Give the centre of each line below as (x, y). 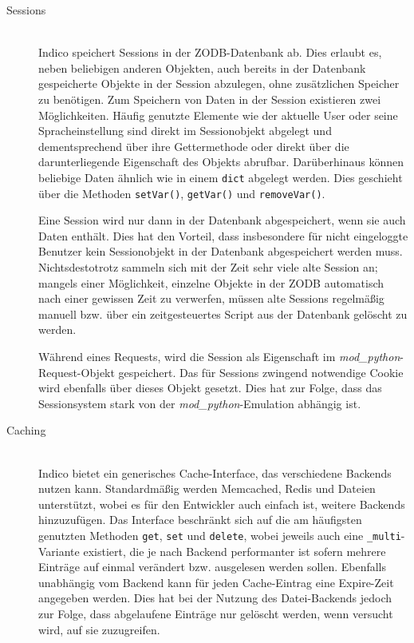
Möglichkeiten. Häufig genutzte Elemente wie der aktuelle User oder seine (218, 115)
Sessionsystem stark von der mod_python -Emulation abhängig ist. (200, 403)
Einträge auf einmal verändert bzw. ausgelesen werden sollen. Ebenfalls (213, 567)
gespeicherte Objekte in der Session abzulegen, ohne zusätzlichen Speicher (219, 83)
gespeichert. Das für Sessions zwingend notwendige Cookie (261, 372)
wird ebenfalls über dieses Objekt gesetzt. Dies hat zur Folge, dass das (210, 388)
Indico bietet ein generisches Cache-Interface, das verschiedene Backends (215, 472)
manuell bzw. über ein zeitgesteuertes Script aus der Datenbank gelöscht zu (223, 314)
